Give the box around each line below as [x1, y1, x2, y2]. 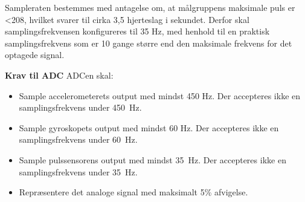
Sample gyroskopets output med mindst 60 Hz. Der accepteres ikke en [19, 121, 279, 134]
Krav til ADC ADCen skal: [5, 68, 114, 81]
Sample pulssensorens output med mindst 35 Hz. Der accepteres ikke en [19, 153, 286, 166]
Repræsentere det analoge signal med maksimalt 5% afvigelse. [19, 186, 248, 198]
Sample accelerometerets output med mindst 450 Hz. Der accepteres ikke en [19, 89, 301, 102]
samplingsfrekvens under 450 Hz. [19, 101, 142, 114]
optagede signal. [5, 48, 65, 61]
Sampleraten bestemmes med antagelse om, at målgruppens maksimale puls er [5, 1, 295, 13]
